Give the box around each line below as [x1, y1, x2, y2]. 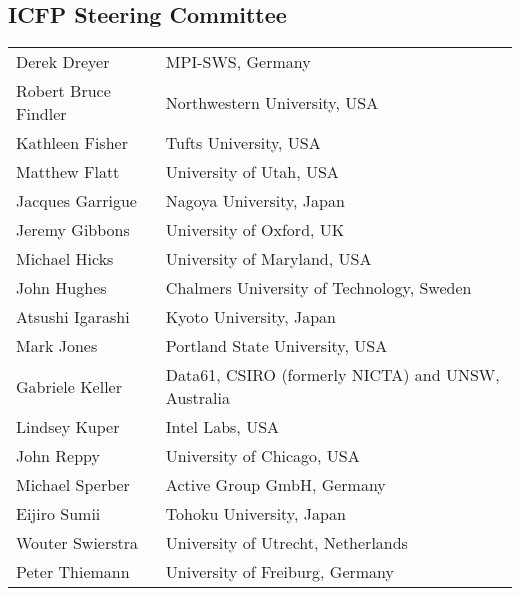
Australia [165, 386, 230, 410]
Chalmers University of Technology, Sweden [165, 276, 472, 300]
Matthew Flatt [16, 160, 120, 184]
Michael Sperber [16, 473, 130, 497]
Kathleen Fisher [16, 131, 128, 155]
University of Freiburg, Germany [165, 560, 395, 584]
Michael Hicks [16, 247, 114, 271]
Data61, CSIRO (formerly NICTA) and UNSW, [165, 363, 500, 387]
